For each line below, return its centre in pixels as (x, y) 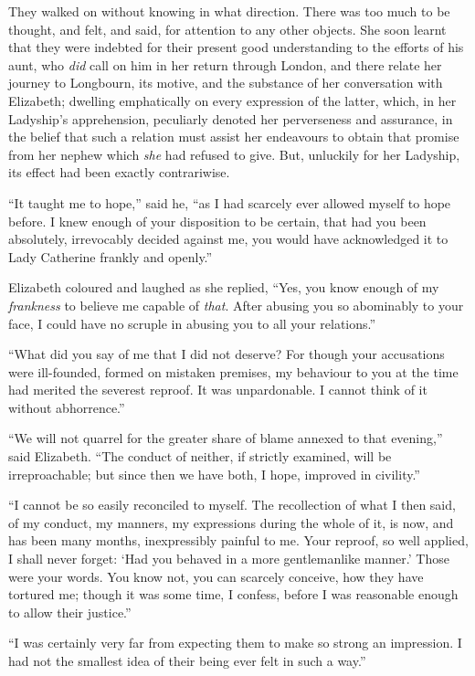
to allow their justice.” (70, 612)
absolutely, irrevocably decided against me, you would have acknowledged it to (228, 239)
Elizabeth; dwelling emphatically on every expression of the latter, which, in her (232, 100)
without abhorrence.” (67, 407)
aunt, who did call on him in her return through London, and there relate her (225, 64)
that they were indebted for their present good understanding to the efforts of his (236, 47)
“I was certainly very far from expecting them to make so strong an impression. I (235, 643)
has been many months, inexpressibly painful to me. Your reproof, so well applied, (238, 540)
